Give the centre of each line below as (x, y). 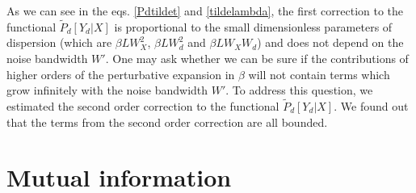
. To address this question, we (299, 90)
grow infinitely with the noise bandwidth (107, 90)
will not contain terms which (319, 74)
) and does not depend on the (330, 42)
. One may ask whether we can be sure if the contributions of (257, 58)
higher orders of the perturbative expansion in (121, 74)
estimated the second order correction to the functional (143, 106)
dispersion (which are (59, 42)
